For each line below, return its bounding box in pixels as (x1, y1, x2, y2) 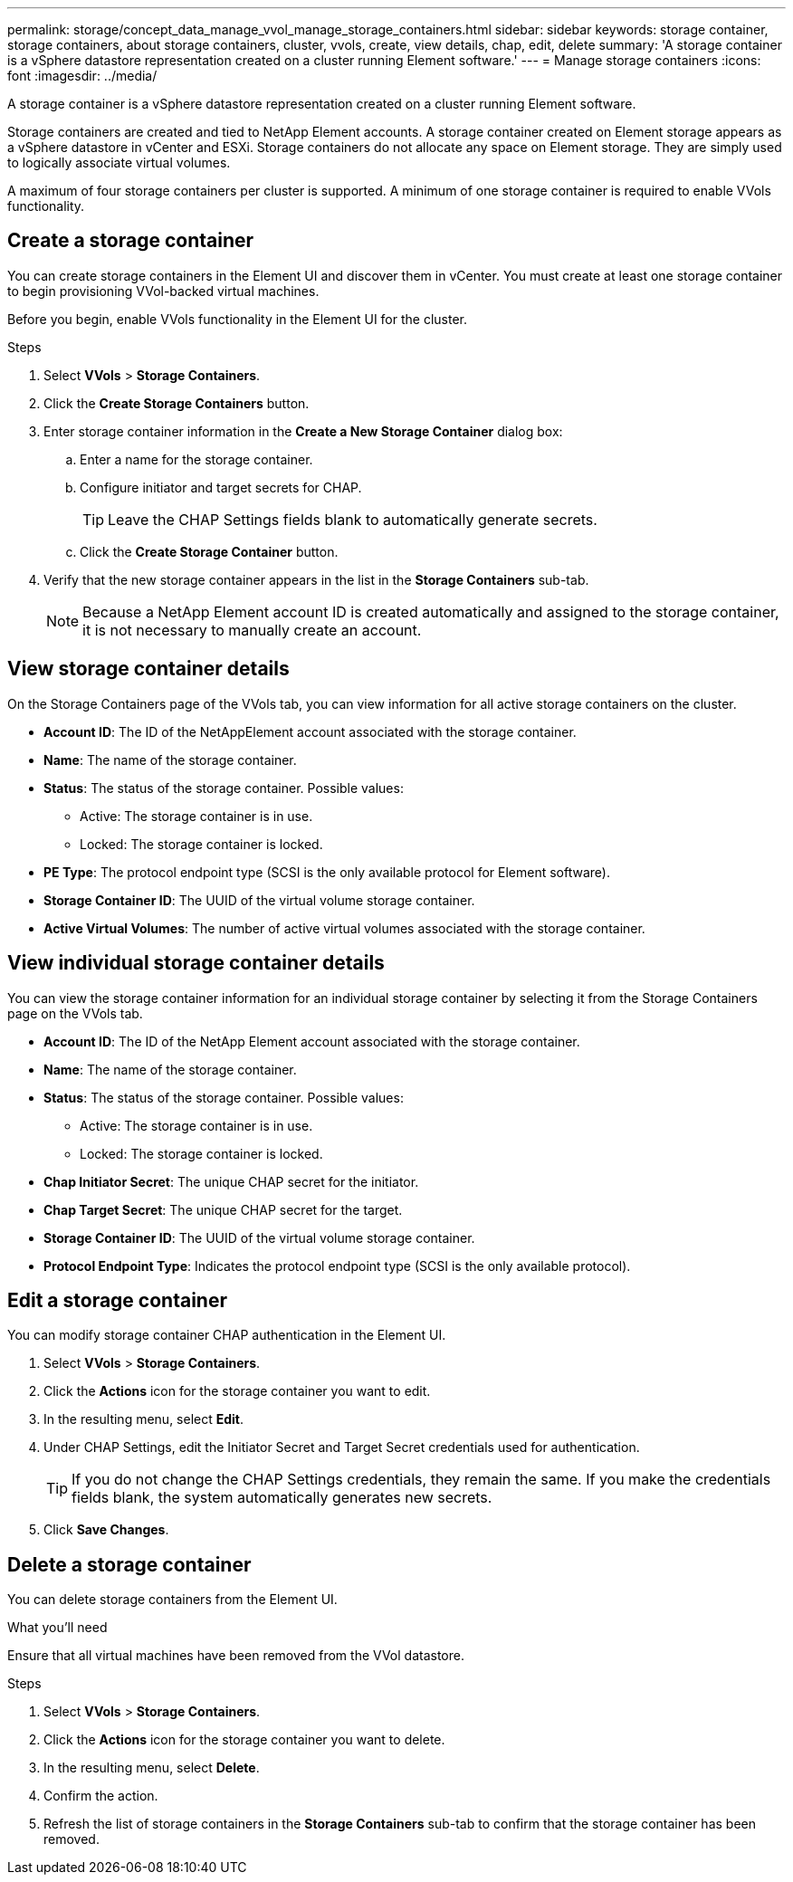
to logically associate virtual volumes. (7, 155, 231, 170)
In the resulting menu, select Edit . (43, 1411, 244, 1428)
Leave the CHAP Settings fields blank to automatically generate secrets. (108, 510, 597, 529)
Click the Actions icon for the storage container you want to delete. (43, 1732, 445, 1748)
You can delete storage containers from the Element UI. (7, 1591, 338, 1608)
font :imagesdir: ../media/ (7, 68, 158, 83)
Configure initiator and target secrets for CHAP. (80, 479, 362, 495)
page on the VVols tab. (7, 1005, 143, 1021)
